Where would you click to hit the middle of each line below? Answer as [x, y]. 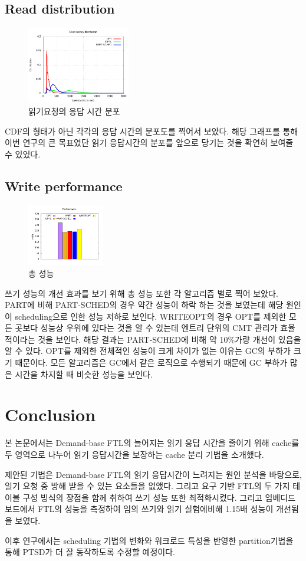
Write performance [64, 186]
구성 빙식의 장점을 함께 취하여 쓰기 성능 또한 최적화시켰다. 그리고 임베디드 [159, 497]
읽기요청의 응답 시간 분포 [74, 111]
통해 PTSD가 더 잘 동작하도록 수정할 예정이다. [90, 552]
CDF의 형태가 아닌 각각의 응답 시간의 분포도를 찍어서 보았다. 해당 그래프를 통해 [152, 131]
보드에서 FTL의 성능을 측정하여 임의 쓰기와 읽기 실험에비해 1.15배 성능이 [139, 509]
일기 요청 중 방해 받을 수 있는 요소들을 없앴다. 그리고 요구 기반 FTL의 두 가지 [147, 486]
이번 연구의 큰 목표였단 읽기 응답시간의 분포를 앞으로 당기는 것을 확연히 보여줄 [149, 142]
